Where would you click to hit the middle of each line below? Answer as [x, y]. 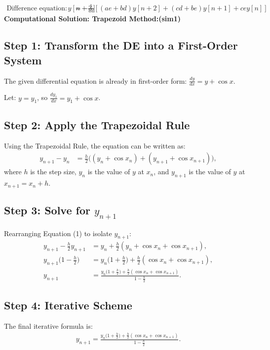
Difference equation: [37, 8]
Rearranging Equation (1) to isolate [58, 233]
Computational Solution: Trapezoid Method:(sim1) [93, 19]
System [23, 60]
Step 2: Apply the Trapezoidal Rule [97, 125]
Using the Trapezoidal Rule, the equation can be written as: [95, 145]
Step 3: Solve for [47, 210]
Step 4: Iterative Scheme [68, 305]
